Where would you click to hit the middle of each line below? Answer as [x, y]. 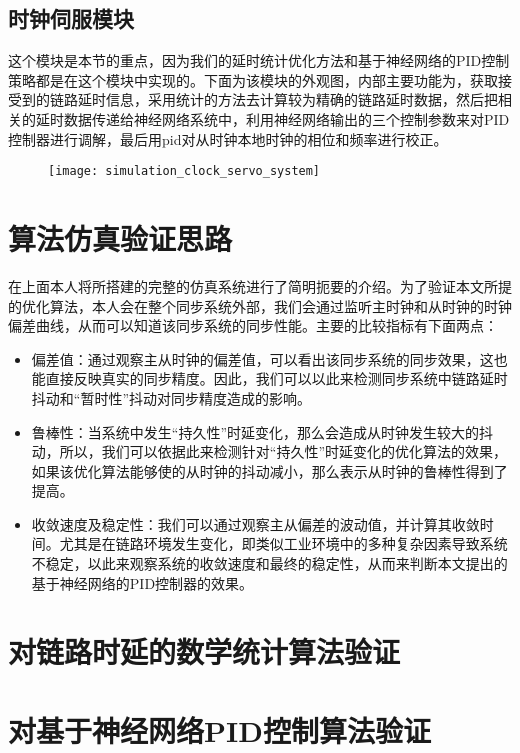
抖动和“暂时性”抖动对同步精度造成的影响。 [171, 397]
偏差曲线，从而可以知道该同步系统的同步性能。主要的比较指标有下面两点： [253, 325]
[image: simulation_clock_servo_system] [184, 171]
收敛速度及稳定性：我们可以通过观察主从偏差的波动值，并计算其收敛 [255, 523]
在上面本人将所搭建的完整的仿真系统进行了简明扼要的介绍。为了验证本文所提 [260, 285]
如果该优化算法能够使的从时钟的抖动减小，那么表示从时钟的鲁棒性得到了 [269, 470]
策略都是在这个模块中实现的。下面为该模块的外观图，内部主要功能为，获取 [253, 79]
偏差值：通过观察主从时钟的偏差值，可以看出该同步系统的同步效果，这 [262, 358]
